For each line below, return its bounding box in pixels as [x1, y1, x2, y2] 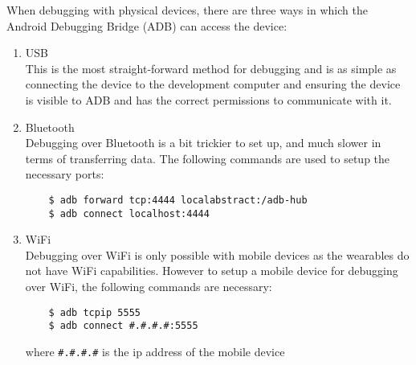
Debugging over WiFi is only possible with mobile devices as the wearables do [25, 246, 410, 263]
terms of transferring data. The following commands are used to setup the [25, 150, 390, 166]
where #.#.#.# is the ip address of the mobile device [25, 342, 285, 359]
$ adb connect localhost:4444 [48, 207, 210, 219]
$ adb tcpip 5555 [48, 306, 141, 318]
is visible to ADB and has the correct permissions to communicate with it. [25, 91, 392, 108]
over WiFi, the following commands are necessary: [25, 278, 272, 295]
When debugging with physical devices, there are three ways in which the [6, 2, 368, 18]
